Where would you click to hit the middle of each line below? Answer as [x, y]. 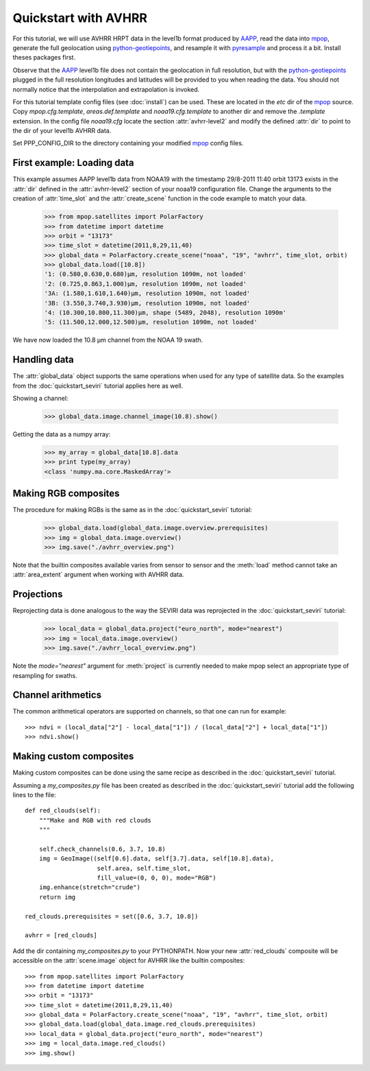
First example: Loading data [73, 163]
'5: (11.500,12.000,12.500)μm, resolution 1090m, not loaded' [151, 322]
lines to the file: [34, 795]
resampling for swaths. [45, 675]
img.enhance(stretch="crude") [89, 887]
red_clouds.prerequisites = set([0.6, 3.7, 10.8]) [112, 916]
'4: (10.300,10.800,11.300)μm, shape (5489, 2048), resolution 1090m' [165, 313]
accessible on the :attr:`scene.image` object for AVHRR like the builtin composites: [129, 961]
